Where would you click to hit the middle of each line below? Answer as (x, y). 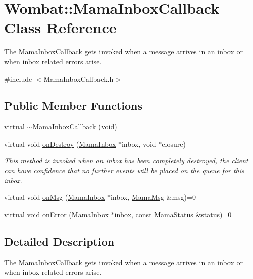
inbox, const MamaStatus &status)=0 (173, 214)
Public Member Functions (73, 106)
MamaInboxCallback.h (79, 78)
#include (18, 78)
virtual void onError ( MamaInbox (56, 214)
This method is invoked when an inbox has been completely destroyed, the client (126, 160)
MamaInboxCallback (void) (75, 127)
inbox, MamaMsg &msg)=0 (153, 197)
